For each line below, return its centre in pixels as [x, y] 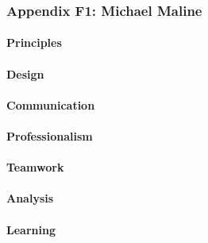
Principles [34, 42]
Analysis [30, 198]
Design [25, 73]
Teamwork [35, 167]
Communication [51, 104]
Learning [31, 229]
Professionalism [50, 136]
